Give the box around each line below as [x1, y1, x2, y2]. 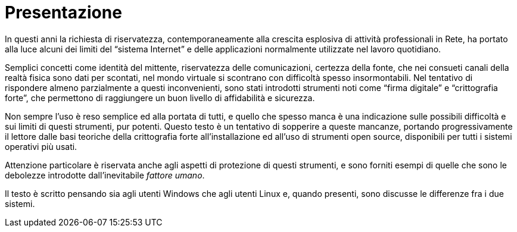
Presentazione [5, 2, 122, 23]
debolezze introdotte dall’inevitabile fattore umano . [5, 170, 205, 180]
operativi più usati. [5, 141, 77, 152]
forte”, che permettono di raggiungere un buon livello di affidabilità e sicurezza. [5, 92, 315, 103]
